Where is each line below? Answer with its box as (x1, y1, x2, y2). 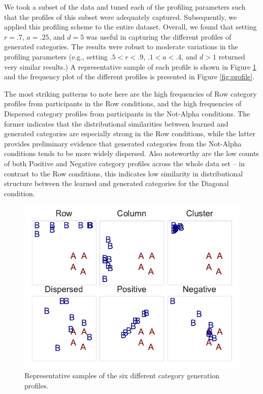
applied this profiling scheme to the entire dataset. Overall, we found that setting (4, 21, 257, 32)
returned (218, 51, 245, 62)
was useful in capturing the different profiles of (86, 31, 232, 42)
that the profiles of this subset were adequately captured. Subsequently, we (4, 11, 237, 22)
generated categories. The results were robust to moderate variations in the (4, 41, 238, 52)
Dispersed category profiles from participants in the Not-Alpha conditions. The (4, 108, 250, 118)
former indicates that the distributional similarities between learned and (4, 118, 228, 129)
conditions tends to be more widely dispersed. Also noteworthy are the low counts (4, 148, 259, 159)
